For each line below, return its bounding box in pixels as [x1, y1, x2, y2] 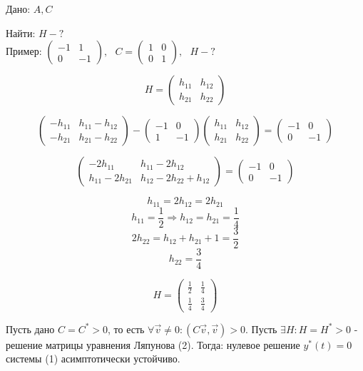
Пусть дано [6, 321, 55, 336]
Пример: [6, 44, 42, 59]
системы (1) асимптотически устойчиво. [6, 351, 180, 366]
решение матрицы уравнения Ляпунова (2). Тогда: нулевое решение [6, 337, 300, 352]
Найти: [6, 25, 36, 40]
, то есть [108, 321, 145, 336]
